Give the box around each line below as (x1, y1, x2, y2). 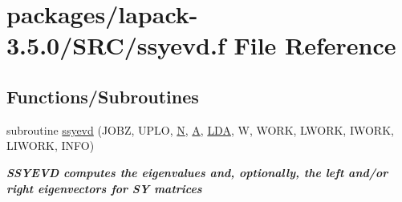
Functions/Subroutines (6, 83, 199, 108)
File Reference (233, 29, 396, 62)
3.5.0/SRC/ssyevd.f (6, 29, 225, 62)
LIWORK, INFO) (6, 137, 95, 154)
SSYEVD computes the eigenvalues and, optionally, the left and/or (6, 164, 388, 180)
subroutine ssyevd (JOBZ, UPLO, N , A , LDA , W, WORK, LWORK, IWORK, (6, 121, 394, 138)
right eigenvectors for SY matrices (6, 180, 202, 196)
